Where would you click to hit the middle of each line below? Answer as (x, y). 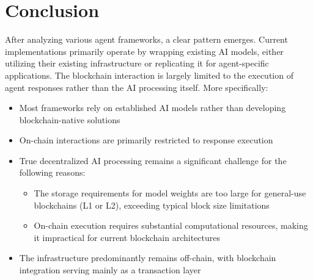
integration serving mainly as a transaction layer (110, 270)
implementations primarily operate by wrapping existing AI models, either (144, 51)
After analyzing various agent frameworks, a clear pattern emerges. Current (146, 39)
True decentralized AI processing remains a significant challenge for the (153, 160)
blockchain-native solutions (70, 119)
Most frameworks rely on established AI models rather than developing (153, 108)
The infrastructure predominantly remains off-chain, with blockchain (148, 258)
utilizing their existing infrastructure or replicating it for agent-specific (137, 63)
